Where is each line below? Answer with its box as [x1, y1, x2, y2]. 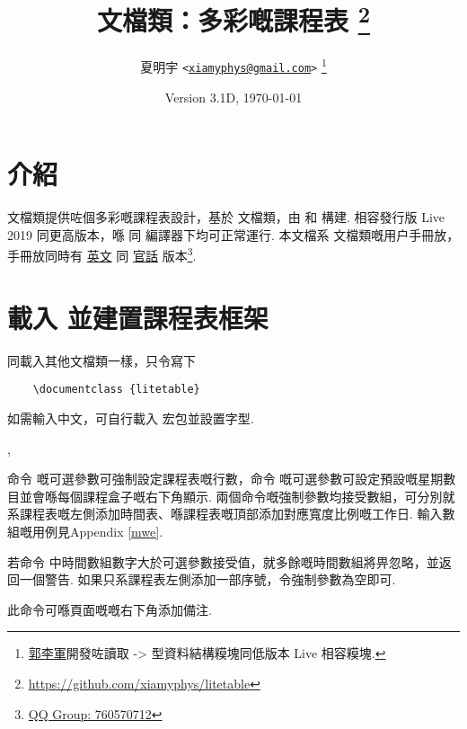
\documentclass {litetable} [32, 383, 200, 396]
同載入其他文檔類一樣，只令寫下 [7, 351, 196, 369]
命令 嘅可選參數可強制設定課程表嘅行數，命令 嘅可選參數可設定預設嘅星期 [7, 469, 444, 488]
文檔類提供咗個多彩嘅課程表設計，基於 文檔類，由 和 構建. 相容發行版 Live [7, 208, 445, 227]
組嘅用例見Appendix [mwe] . [7, 522, 163, 541]
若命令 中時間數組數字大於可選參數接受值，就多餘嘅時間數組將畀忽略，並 [7, 552, 439, 571]
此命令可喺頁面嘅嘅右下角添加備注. [7, 600, 212, 618]
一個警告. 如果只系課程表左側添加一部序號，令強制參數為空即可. [19, 570, 396, 589]
